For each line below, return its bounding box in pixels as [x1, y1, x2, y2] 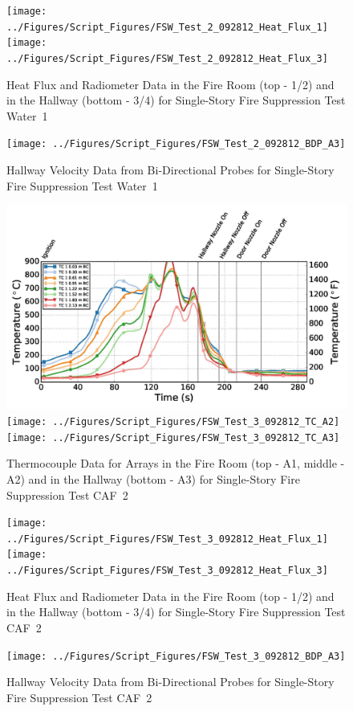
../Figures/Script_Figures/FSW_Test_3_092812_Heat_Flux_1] [6, 533, 328, 545]
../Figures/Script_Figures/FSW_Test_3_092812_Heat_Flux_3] [6, 565, 328, 577]
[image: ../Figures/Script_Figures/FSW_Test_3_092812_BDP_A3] [6, 650, 346, 662]
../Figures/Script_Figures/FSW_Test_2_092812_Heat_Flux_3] [6, 52, 328, 64]
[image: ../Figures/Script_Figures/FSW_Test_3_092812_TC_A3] [6, 431, 340, 443]
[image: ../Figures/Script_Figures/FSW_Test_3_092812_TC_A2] [6, 416, 340, 428]
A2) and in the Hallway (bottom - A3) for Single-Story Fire [6, 470, 300, 487]
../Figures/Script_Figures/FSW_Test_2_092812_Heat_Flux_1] [6, 21, 328, 33]
